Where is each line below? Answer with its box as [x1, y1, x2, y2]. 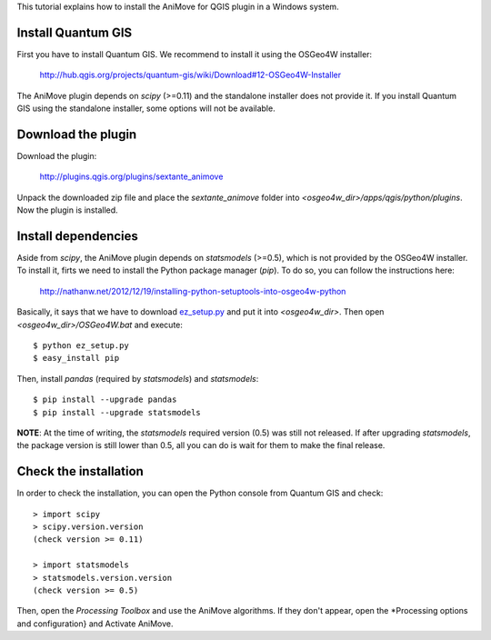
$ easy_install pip [33, 353, 120, 364]
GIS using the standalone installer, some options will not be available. [16, 103, 276, 114]
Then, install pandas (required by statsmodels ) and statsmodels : [16, 373, 259, 384]
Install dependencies [16, 228, 138, 244]
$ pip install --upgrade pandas [33, 395, 177, 405]
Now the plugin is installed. [16, 205, 118, 215]
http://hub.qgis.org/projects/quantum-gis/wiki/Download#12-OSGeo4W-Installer [39, 69, 341, 81]
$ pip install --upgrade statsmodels [33, 407, 202, 417]
